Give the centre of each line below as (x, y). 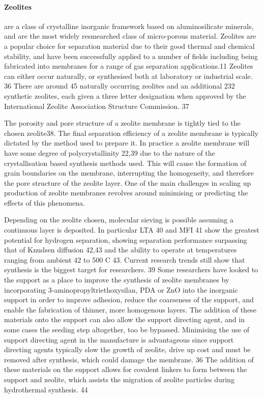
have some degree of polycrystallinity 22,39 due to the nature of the (110, 152)
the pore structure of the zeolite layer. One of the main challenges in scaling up (128, 182)
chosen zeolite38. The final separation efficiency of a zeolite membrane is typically (131, 133)
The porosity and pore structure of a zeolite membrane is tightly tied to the (122, 123)
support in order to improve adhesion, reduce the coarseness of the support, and (129, 300)
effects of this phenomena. (45, 202)
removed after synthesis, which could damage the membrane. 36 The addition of (129, 359)
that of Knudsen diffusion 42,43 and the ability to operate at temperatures (121, 250)
